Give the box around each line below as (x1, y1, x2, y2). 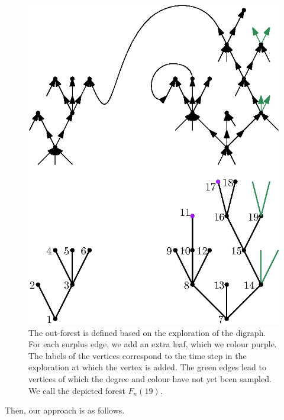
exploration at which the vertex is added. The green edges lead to (28, 361, 266, 373)
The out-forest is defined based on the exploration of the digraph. (28, 326, 266, 338)
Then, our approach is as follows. (5, 404, 125, 416)
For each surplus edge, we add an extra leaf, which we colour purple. (28, 338, 277, 350)
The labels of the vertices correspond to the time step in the (28, 349, 247, 361)
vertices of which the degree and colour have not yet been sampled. (28, 373, 272, 385)
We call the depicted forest (28, 384, 125, 396)
